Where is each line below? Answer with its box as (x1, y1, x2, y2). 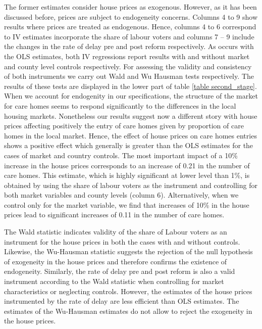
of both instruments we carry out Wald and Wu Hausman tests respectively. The (4, 71, 254, 81)
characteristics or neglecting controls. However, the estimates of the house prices (4, 286, 252, 296)
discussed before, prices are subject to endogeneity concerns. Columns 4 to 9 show (4, 11, 257, 22)
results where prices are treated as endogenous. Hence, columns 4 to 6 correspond (4, 21, 256, 32)
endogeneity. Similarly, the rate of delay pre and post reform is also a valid (4, 266, 235, 276)
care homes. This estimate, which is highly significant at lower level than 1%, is (4, 170, 250, 180)
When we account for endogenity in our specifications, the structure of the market (4, 90, 258, 101)
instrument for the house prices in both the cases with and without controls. (4, 236, 240, 247)
